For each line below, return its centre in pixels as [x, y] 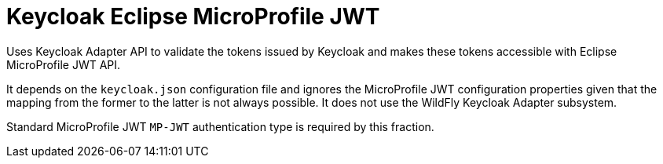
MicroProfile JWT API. [64, 64]
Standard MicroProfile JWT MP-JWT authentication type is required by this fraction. [220, 126]
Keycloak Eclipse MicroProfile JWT [193, 16]
